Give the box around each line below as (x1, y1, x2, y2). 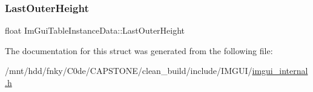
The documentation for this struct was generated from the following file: (5, 44, 273, 57)
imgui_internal (252, 64, 308, 77)
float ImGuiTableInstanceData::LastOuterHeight (5, 24, 185, 37)
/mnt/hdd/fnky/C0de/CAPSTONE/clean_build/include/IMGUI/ (5, 64, 252, 77)
